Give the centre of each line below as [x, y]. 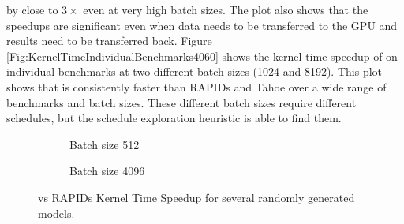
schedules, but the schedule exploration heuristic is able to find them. [174, 118]
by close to [32, 9]
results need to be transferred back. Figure [109, 41]
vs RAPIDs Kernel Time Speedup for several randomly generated [196, 197]
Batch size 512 [105, 144]
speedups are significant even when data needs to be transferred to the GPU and [202, 25]
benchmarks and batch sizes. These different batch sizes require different [181, 102]
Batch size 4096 [107, 171]
